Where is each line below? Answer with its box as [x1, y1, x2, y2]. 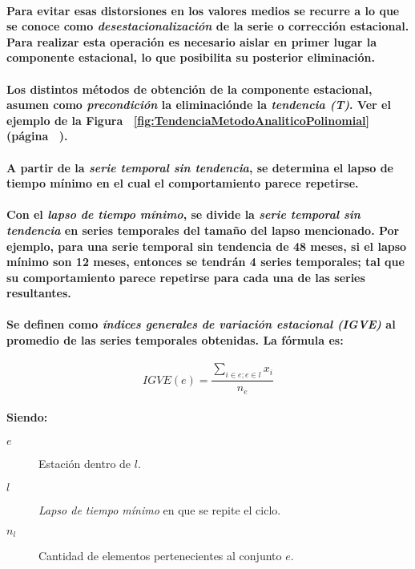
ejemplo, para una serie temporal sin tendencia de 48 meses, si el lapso [6, 237, 407, 254]
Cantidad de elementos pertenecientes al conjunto [38, 547, 282, 563]
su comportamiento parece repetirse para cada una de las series [6, 268, 365, 285]
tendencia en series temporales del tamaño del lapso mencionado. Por [6, 221, 400, 238]
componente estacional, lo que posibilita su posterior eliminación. [6, 49, 375, 66]
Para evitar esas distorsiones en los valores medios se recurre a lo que [6, 2, 400, 18]
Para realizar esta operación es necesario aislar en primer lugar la [6, 33, 377, 50]
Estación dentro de [38, 455, 131, 472]
